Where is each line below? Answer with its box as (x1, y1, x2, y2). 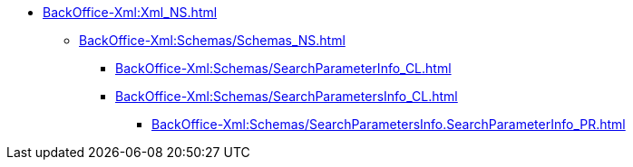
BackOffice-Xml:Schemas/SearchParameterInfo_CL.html (115, 60, 452, 76)
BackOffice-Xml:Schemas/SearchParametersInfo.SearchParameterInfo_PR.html (151, 116, 626, 132)
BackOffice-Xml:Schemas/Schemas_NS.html (79, 32, 346, 48)
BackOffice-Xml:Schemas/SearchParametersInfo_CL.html (115, 88, 458, 104)
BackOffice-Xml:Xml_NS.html (43, 5, 218, 20)
